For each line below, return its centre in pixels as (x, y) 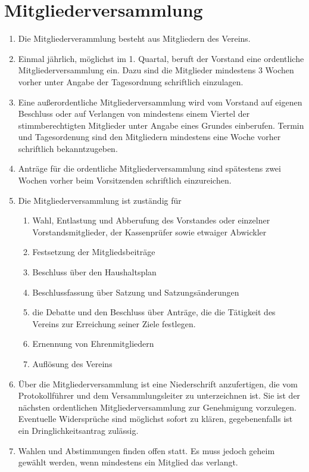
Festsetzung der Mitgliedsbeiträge (94, 252)
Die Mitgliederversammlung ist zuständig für (100, 200)
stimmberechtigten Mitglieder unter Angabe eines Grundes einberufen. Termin (161, 125)
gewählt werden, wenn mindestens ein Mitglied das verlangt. (128, 462)
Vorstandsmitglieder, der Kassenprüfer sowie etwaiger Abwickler (149, 232)
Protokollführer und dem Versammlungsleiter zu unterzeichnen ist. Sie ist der (159, 395)
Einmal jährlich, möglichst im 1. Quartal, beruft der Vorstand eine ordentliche (161, 58)
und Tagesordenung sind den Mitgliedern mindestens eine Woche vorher (149, 137)
